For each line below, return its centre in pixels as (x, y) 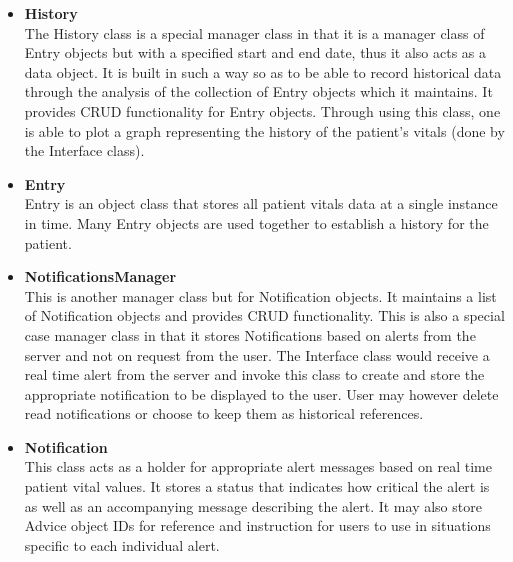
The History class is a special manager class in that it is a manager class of (254, 32)
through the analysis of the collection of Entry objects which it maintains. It (258, 91)
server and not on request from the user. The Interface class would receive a (257, 354)
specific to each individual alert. (122, 544)
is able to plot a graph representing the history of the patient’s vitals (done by (264, 130)
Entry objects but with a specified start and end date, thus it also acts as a (255, 52)
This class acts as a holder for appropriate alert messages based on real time (258, 466)
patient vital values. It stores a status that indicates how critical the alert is (257, 486)
